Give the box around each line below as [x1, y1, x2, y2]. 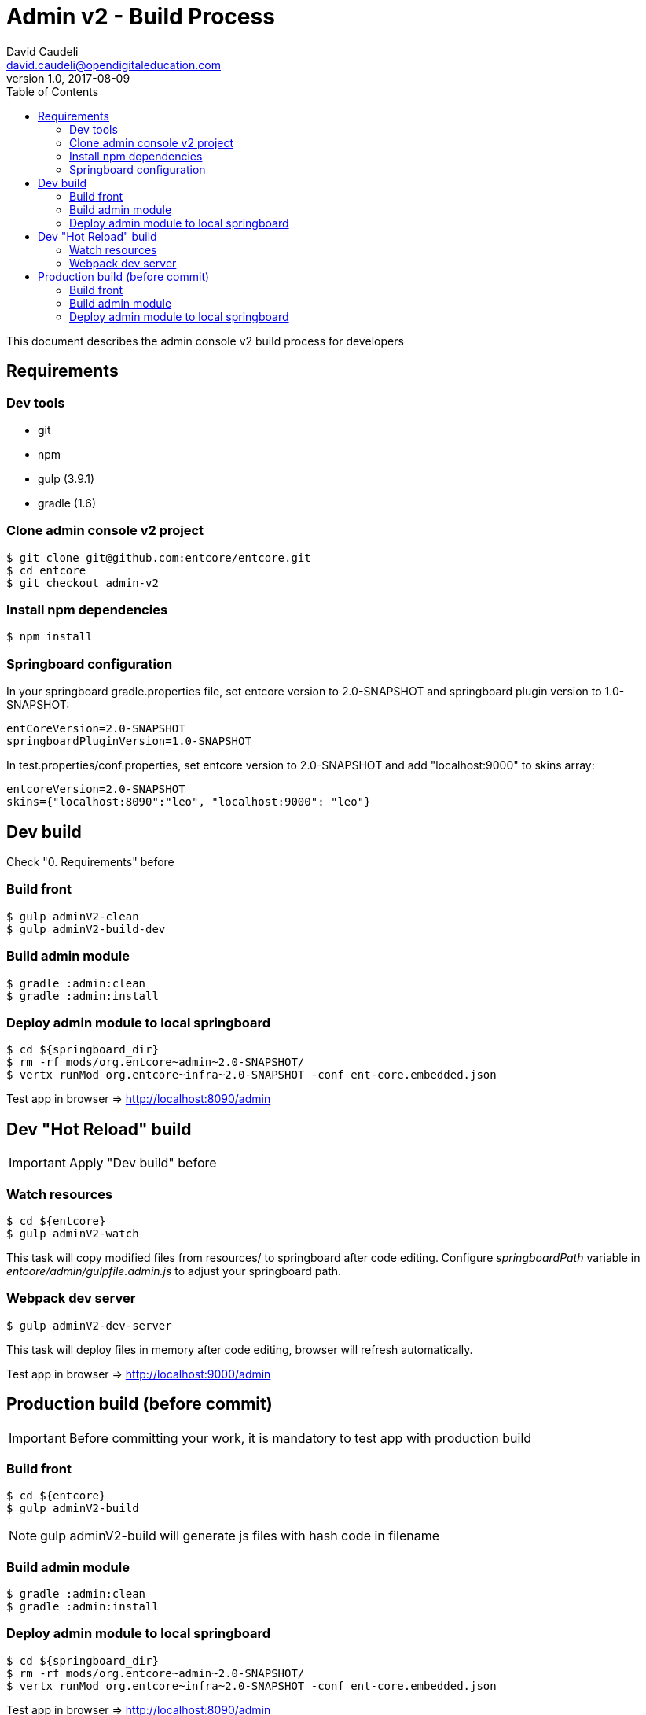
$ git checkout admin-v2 [6, 576, 159, 589]
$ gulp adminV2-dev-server [6, 1319, 172, 1332]
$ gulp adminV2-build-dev [6, 922, 166, 935]
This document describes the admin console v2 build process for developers [6, 334, 404, 348]
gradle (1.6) [38, 496, 97, 510]
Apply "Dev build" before [68, 1155, 217, 1171]
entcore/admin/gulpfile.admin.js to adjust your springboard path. [6, 1263, 342, 1278]
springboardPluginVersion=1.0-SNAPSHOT [6, 735, 251, 748]
